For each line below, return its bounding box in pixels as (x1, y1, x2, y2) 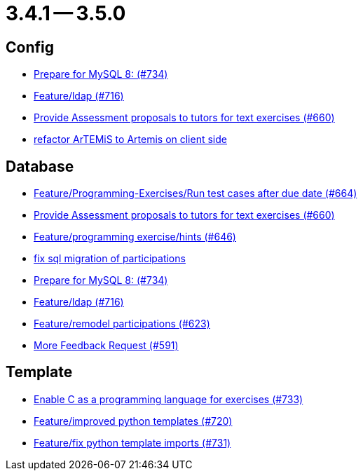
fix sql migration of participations (34, 252, 186, 265)
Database (6, 157, 74, 175)
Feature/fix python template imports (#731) (34, 436, 231, 449)
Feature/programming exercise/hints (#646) (34, 231, 236, 243)
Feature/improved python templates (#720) (34, 414, 233, 427)
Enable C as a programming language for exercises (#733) (34, 393, 303, 405)
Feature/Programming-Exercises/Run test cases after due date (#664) (34, 187, 357, 200)
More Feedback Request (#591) (34, 339, 179, 352)
